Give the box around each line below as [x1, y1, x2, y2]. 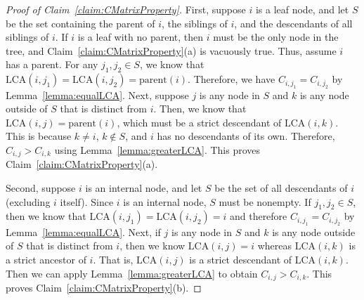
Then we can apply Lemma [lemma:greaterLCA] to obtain [6, 266, 258, 280]
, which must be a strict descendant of [117, 115, 282, 129]
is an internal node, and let [85, 181, 202, 195]
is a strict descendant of [189, 252, 292, 266]
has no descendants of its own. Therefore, [157, 129, 335, 143]
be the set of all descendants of [214, 181, 348, 195]
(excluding [6, 194, 51, 209]
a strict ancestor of [6, 252, 86, 266]
